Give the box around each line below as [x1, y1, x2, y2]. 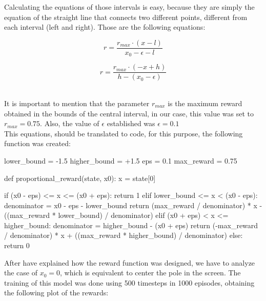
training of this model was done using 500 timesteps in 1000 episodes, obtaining [4, 277, 255, 288]
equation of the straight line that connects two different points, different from [4, 11, 248, 22]
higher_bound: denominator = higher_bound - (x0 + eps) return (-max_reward [4, 219, 258, 230]
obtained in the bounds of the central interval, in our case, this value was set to [4, 108, 254, 118]
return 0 [4, 240, 30, 251]
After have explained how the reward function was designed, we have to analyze [4, 257, 255, 268]
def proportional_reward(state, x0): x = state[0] [4, 172, 156, 183]
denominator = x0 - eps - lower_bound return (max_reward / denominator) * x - [4, 199, 262, 210]
